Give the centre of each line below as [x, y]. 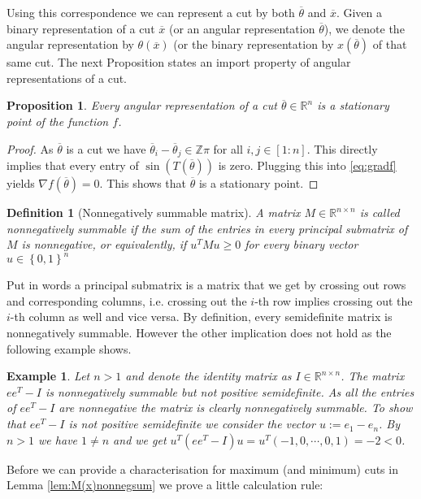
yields [21, 183]
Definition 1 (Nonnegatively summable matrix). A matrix [154, 213]
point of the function [58, 121]
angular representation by [70, 44]
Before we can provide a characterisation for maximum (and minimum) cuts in [202, 469]
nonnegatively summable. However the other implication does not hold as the [199, 333]
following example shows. [69, 348]
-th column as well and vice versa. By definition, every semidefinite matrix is [201, 317]
